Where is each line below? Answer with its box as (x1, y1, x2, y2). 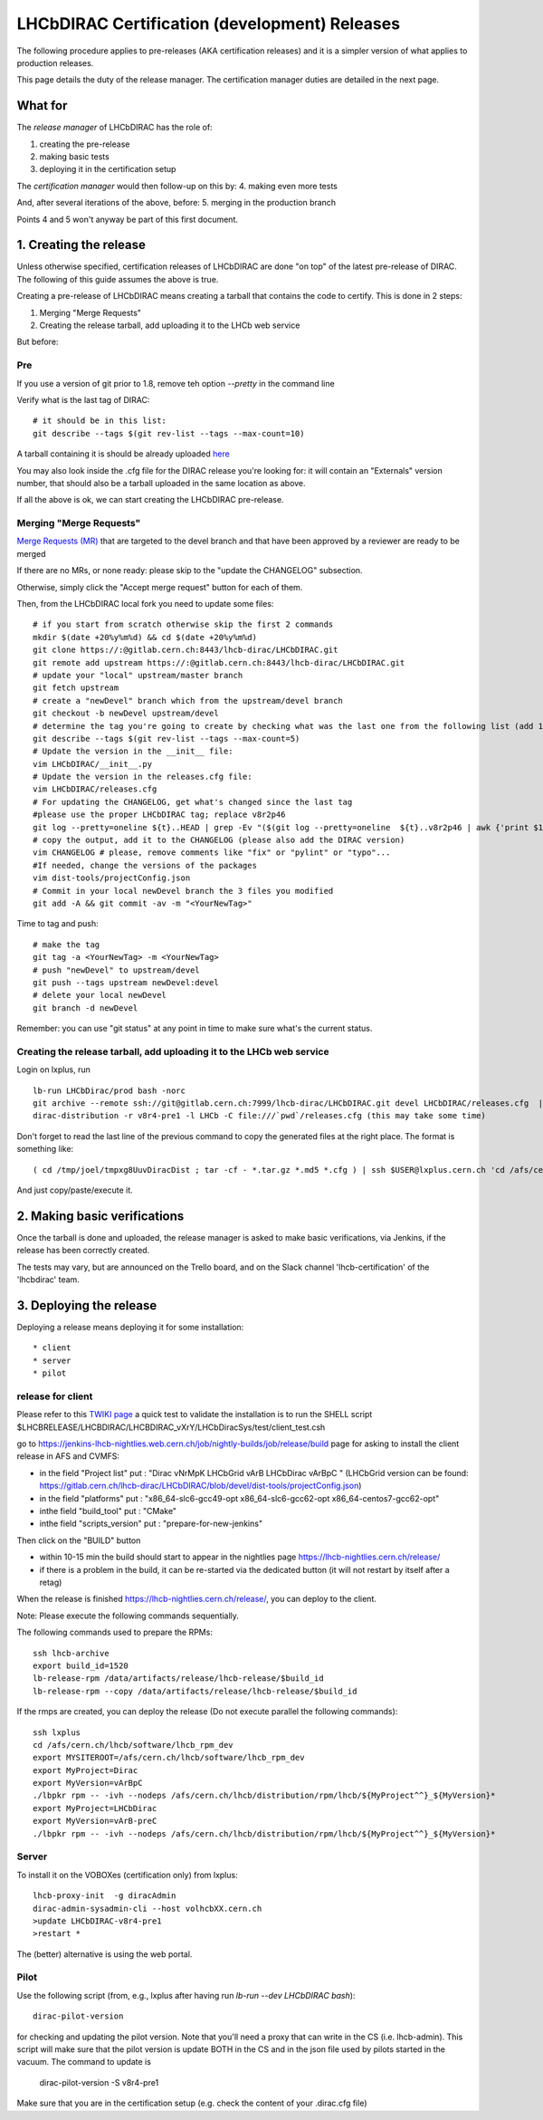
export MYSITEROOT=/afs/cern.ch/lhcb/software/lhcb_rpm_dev (33, 1752, 305, 1763)
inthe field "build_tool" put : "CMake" (39, 1506, 176, 1517)
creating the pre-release (39, 139, 130, 149)
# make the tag (33, 939, 100, 950)
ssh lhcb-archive (33, 1648, 110, 1658)
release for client (16, 1390, 93, 1403)
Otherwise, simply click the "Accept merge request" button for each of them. (16, 581, 303, 592)
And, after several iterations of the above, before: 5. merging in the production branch (16, 197, 337, 208)
